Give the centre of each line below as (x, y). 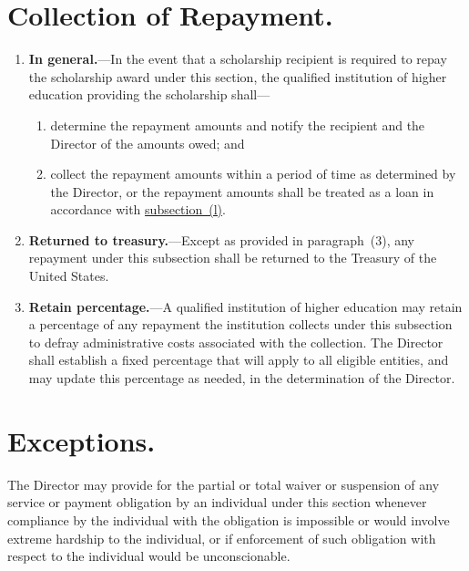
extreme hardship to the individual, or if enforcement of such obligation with (222, 538)
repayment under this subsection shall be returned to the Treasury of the (233, 258)
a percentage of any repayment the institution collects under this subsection (240, 324)
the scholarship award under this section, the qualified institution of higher (238, 76)
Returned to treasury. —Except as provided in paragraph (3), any (221, 239)
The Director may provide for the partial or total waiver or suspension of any (224, 484)
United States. (69, 276)
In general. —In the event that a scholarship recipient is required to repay (238, 59)
